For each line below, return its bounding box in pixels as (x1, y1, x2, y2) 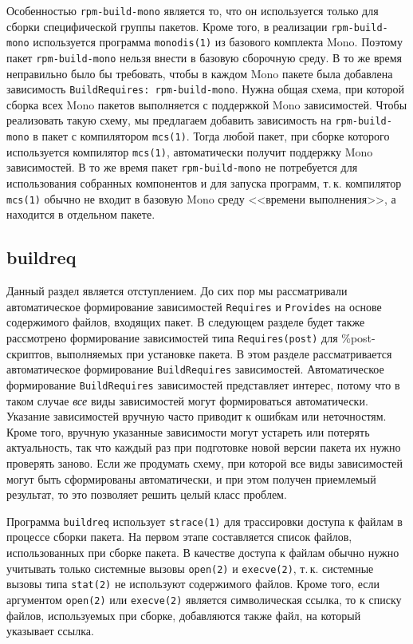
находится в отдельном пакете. (6, 206, 155, 223)
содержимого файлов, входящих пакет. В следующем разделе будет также (6, 314, 365, 330)
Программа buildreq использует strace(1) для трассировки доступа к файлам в (6, 512, 403, 529)
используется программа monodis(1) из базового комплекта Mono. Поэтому (33, 34, 403, 50)
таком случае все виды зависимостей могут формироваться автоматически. (6, 392, 368, 409)
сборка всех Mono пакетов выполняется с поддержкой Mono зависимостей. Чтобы (6, 96, 407, 113)
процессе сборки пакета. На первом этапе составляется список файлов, (6, 528, 352, 545)
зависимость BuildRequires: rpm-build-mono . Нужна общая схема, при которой (6, 81, 404, 97)
